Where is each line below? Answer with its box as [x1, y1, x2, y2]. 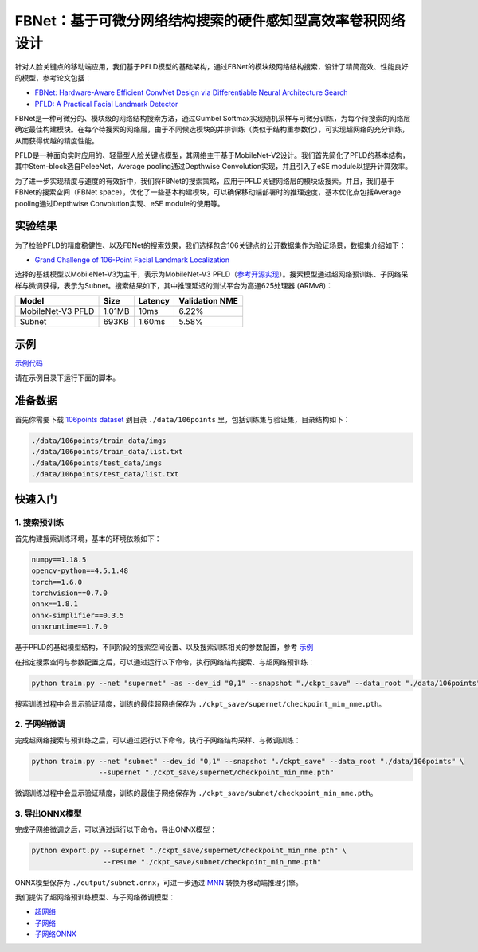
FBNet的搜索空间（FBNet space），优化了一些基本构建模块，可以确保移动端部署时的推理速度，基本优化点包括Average [14, 187, 402, 197]
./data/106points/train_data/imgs [31, 436, 167, 445]
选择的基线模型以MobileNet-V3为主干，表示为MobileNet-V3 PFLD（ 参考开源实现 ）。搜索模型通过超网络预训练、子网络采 [14, 269, 409, 279]
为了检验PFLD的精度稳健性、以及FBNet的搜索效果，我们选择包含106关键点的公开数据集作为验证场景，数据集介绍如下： [14, 240, 406, 250]
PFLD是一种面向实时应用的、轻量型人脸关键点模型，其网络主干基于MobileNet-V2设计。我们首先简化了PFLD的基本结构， [14, 151, 409, 160]
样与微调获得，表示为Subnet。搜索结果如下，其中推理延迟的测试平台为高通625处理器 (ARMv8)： [14, 280, 334, 290]
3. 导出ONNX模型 [14, 808, 83, 819]
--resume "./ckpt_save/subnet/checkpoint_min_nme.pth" [102, 857, 322, 866]
